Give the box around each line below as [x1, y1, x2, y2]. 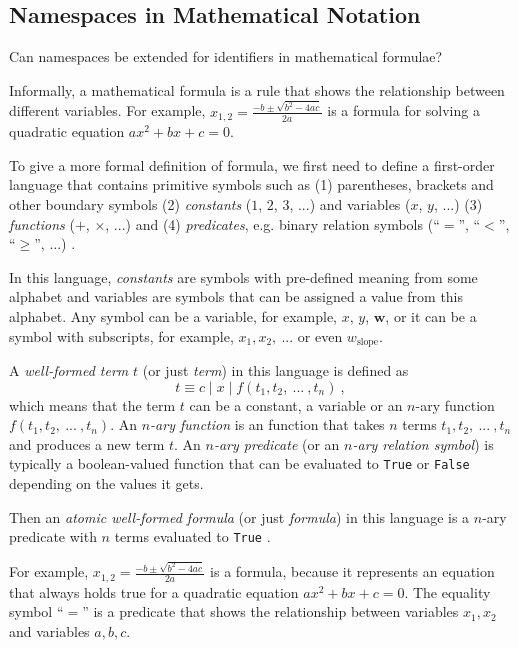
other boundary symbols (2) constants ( [9, 193, 252, 214]
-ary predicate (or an [213, 433, 340, 454]
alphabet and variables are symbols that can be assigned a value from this [9, 286, 464, 307]
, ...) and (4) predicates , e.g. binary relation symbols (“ [105, 213, 440, 234]
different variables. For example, [9, 100, 206, 121]
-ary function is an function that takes [150, 414, 385, 435]
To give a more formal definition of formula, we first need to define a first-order [9, 154, 495, 175]
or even [297, 325, 343, 346]
